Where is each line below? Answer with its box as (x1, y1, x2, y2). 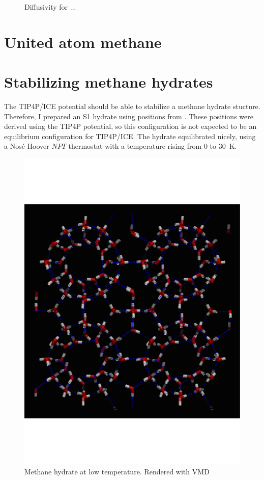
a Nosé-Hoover (4, 141, 49, 151)
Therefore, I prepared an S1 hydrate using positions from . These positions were (4, 111, 253, 121)
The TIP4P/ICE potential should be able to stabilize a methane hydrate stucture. (4, 101, 260, 112)
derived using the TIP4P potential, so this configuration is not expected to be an (4, 121, 257, 131)
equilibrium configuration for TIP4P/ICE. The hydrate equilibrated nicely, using (4, 130, 256, 141)
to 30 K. (210, 141, 237, 151)
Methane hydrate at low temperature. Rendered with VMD (24, 466, 210, 476)
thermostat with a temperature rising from (68, 141, 202, 151)
